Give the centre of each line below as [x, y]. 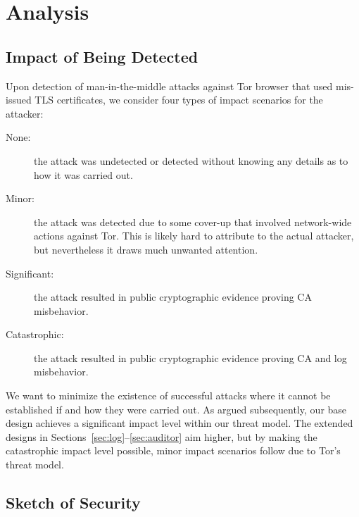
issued [19, 100]
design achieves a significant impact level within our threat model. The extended [179, 423]
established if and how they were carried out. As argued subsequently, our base [176, 409]
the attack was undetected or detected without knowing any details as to [191, 160]
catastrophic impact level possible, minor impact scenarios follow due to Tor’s [173, 450]
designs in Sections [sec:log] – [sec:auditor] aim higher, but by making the [162, 436]
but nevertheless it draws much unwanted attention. [146, 249]
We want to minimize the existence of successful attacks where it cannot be [168, 395]
